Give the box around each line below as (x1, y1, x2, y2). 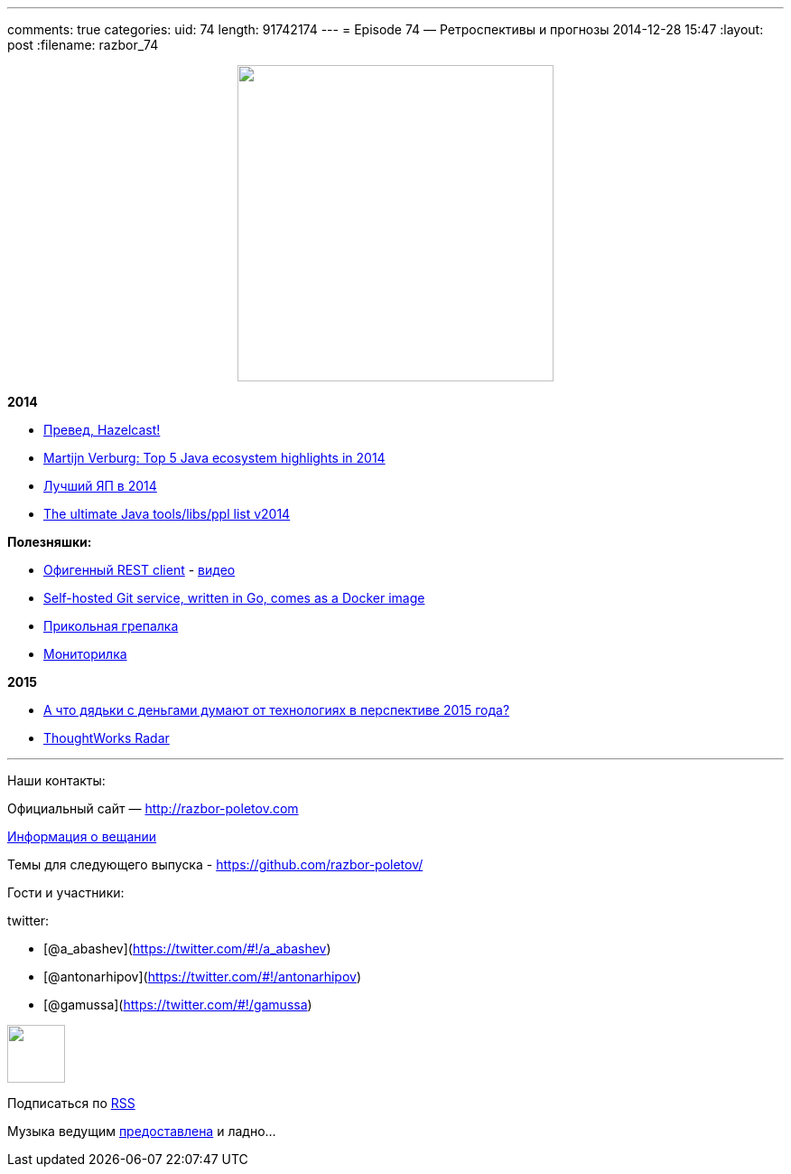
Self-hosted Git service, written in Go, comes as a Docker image (43, 590, 425, 606)
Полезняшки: (7, 534, 92, 549)
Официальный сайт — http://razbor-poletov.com (7, 801, 299, 816)
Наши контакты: (7, 773, 106, 788)
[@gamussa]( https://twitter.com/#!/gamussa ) (43, 997, 312, 1012)
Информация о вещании (7, 829, 157, 844)
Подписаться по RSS (7, 1095, 135, 1111)
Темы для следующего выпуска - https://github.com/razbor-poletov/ (7, 857, 423, 872)
